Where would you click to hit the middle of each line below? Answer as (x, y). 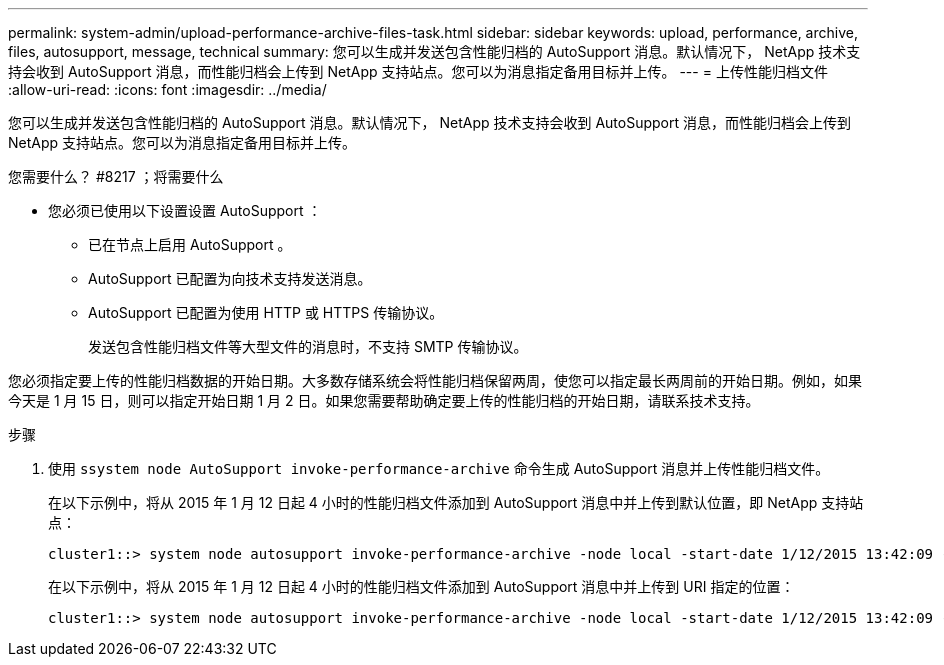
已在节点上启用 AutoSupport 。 (190, 244)
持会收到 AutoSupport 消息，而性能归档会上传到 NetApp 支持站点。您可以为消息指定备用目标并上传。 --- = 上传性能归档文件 (418, 71)
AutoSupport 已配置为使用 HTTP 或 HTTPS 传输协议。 (266, 312)
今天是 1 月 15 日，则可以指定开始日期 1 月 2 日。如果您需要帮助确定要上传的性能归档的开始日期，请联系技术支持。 (384, 400)
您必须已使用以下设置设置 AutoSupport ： (185, 210)
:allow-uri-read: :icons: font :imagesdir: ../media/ (167, 89)
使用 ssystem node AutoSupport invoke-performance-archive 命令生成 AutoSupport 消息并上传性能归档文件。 (439, 468)
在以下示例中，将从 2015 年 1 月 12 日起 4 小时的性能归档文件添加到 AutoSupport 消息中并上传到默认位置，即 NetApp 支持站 (456, 502)
